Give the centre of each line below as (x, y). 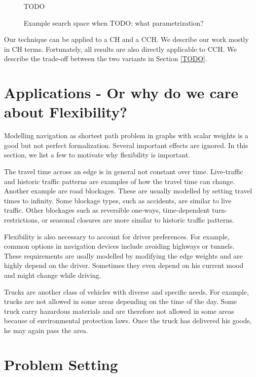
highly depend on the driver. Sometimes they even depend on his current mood (124, 265)
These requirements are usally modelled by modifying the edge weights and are (123, 255)
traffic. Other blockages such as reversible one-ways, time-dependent (107, 210)
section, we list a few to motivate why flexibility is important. (97, 155)
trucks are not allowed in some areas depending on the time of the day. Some (121, 301)
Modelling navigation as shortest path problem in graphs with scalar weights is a (126, 135)
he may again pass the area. (46, 330)
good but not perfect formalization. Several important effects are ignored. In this (126, 145)
